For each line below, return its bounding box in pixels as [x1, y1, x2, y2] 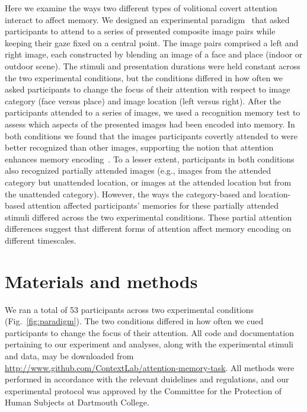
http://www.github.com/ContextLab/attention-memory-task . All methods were [5, 361, 295, 373]
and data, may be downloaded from [5, 349, 134, 362]
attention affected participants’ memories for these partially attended [27, 199, 279, 212]
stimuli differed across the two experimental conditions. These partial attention [5, 210, 292, 223]
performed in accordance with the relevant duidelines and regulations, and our [5, 373, 289, 385]
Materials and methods [5, 269, 198, 293]
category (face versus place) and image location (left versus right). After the [5, 94, 281, 107]
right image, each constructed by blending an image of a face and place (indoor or [5, 48, 303, 60]
